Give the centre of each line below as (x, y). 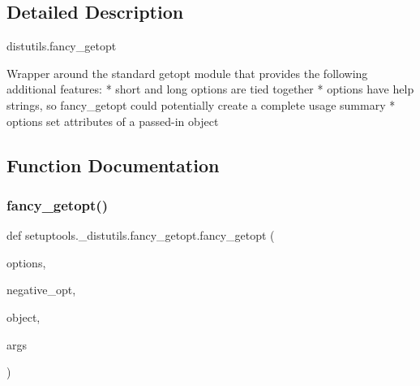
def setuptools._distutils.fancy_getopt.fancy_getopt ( (141, 235)
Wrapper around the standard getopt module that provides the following (187, 73)
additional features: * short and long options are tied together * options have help (210, 89)
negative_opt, (41, 290)
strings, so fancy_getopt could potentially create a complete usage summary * (201, 104)
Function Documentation (113, 165)
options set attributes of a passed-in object (113, 121)
